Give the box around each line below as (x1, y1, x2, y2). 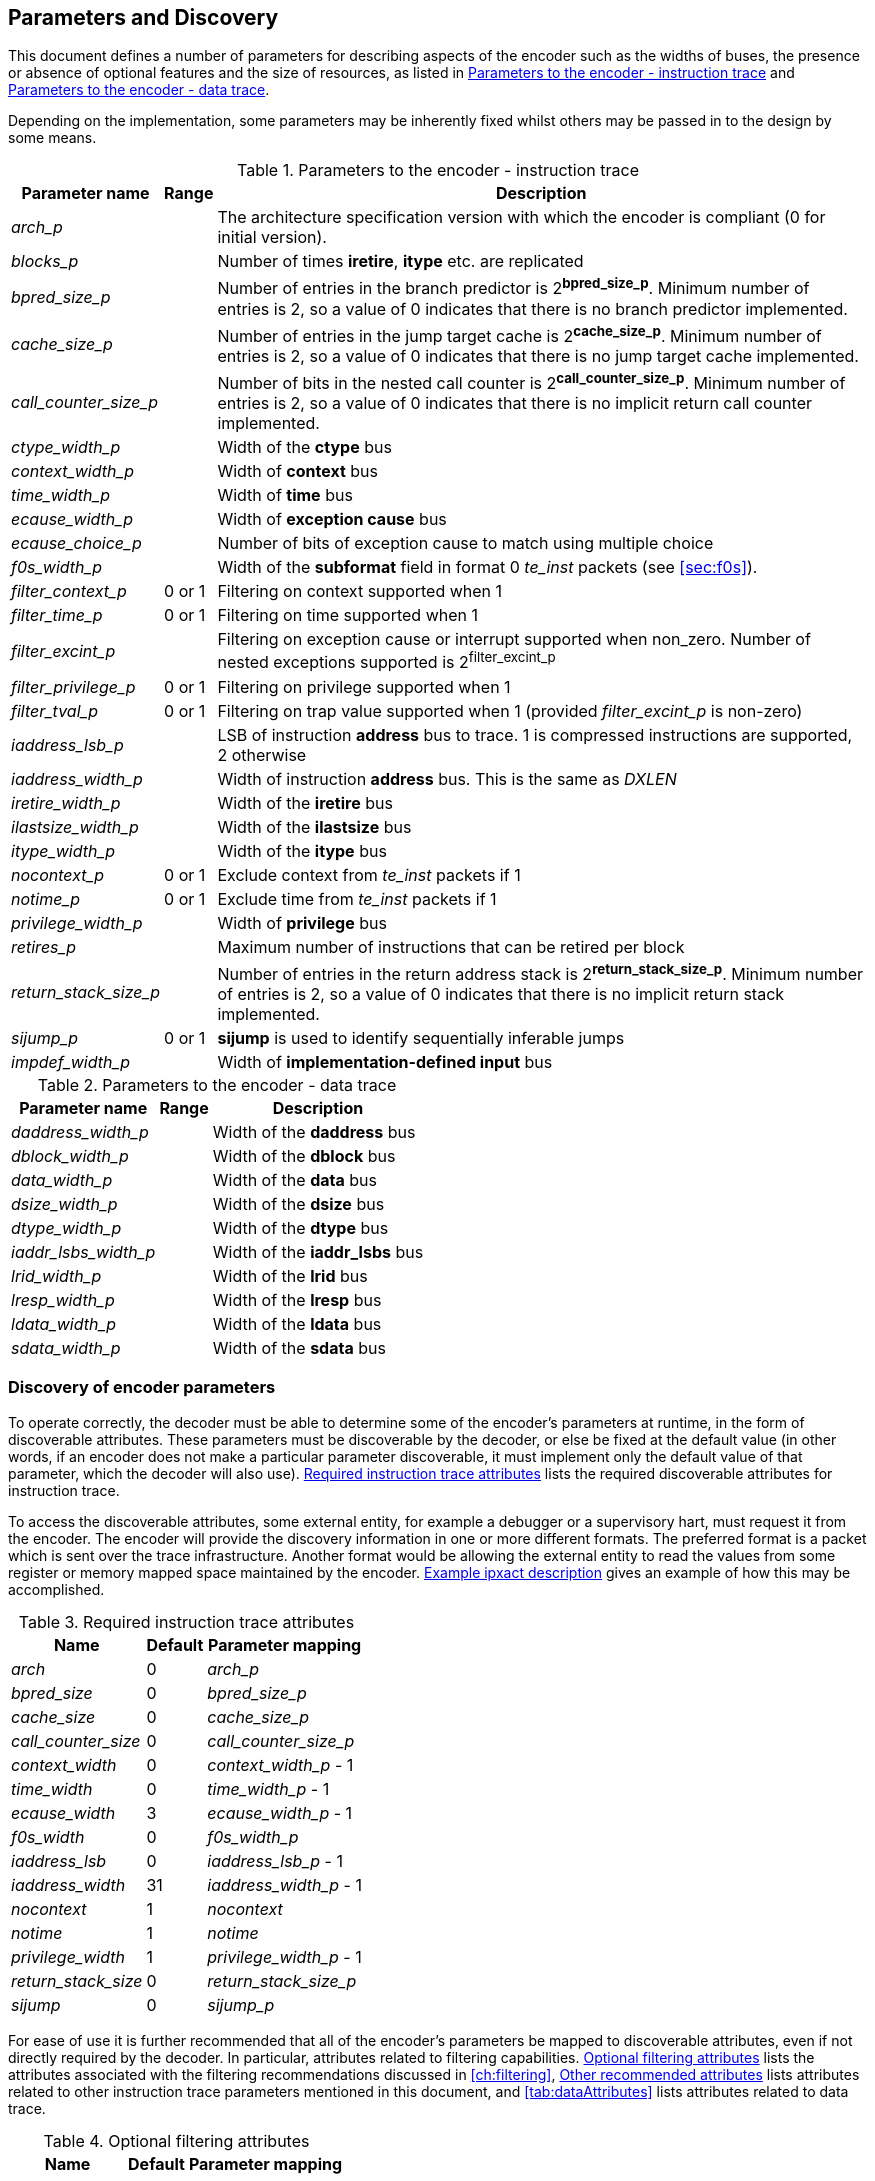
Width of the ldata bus (212, 1314, 382, 1335)
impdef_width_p (11, 1052, 131, 1073)
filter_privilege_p (11, 676, 136, 697)
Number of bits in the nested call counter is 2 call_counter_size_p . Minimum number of (217, 370, 846, 394)
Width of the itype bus (217, 840, 387, 861)
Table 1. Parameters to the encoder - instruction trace (237, 160, 639, 181)
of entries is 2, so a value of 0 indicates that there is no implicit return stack (217, 984, 785, 1005)
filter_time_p (11, 605, 103, 626)
